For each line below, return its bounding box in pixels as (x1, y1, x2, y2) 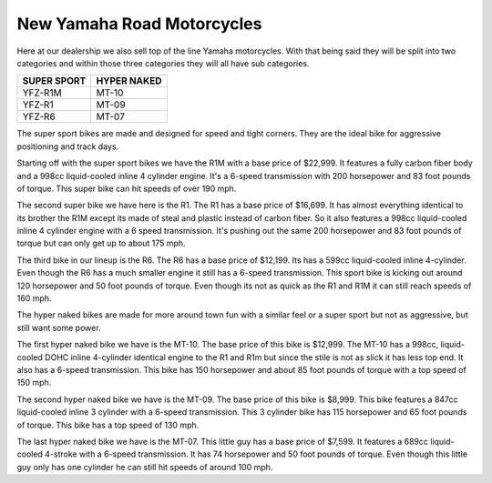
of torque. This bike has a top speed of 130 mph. (16, 419, 200, 430)
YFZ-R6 (22, 110, 56, 123)
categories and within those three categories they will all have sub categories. (16, 57, 310, 68)
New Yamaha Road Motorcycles (16, 14, 262, 34)
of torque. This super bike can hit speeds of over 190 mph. (16, 183, 237, 194)
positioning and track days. (16, 141, 119, 152)
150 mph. (16, 377, 52, 388)
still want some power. (16, 322, 101, 333)
